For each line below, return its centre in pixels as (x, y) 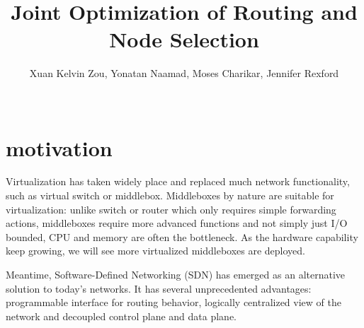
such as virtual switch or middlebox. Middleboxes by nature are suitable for (170, 195)
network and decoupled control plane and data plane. (121, 316)
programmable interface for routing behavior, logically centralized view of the (174, 302)
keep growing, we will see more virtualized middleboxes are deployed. (155, 251)
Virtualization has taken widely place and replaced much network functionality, (178, 181)
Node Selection (184, 39)
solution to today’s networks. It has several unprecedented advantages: (159, 288)
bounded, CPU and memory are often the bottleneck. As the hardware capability (182, 236)
